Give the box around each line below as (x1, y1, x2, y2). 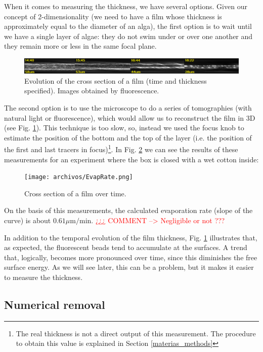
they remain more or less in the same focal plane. (4, 41, 157, 51)
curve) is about (4, 215, 51, 226)
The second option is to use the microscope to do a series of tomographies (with (4, 102, 252, 113)
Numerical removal (4, 296, 105, 312)
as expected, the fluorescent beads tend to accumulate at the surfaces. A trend (4, 242, 247, 253)
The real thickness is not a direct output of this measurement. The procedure (16, 328, 256, 338)
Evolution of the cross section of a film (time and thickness (24, 75, 207, 86)
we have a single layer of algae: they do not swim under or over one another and (4, 30, 253, 41)
